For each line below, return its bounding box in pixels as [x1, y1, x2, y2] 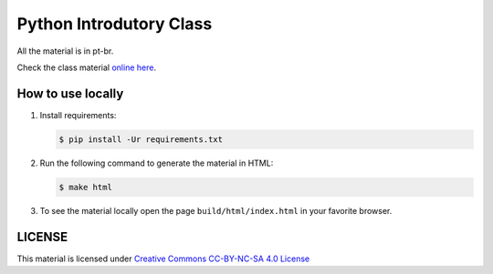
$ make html [58, 182, 113, 192]
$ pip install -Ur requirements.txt [58, 134, 224, 145]
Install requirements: [39, 109, 117, 120]
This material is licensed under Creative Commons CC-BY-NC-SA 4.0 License [16, 253, 310, 264]
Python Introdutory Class [16, 14, 213, 34]
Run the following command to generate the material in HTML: [39, 157, 274, 168]
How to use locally [16, 86, 124, 101]
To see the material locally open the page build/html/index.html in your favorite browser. [39, 205, 393, 216]
